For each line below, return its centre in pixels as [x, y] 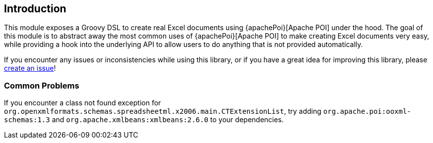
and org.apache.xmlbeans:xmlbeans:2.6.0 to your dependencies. [168, 120]
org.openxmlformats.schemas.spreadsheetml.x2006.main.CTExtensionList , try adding [163, 111]
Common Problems [42, 85]
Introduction [35, 9]
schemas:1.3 [27, 120]
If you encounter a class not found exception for [83, 103]
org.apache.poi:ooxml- [367, 112]
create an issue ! [30, 68]
